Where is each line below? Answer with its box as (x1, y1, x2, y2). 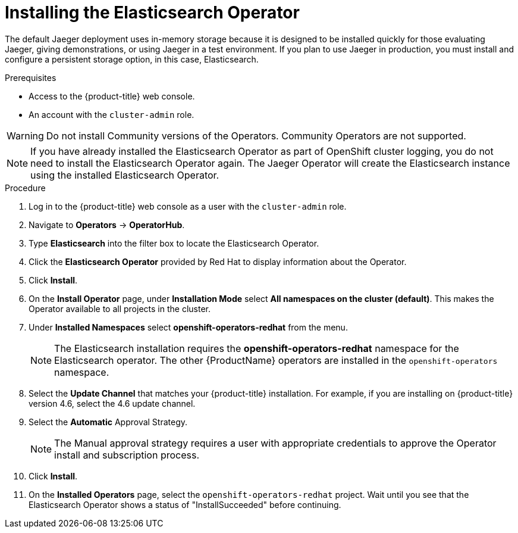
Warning (7, 129, 44, 142)
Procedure (5, 182, 46, 193)
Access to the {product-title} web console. (29, 91, 195, 101)
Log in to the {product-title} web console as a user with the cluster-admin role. (29, 201, 347, 211)
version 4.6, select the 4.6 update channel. (29, 398, 196, 409)
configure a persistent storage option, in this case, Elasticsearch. (5, 54, 259, 64)
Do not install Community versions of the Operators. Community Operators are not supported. (46, 129, 466, 142)
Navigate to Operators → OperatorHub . (29, 219, 185, 230)
